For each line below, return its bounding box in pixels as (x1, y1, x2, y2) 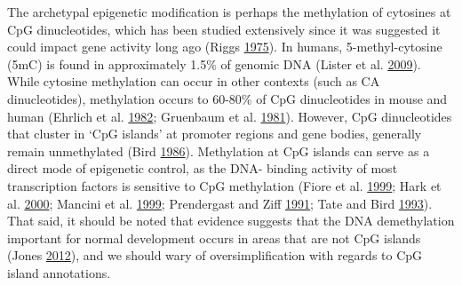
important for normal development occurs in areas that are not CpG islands (7, 228, 421, 247)
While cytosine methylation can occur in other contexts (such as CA (7, 72, 380, 91)
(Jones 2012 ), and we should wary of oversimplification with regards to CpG (7, 246, 423, 265)
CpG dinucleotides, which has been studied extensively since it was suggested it (7, 20, 441, 38)
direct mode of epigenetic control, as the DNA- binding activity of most (7, 159, 398, 178)
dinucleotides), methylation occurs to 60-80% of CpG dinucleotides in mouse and (7, 89, 448, 107)
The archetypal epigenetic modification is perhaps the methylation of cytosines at (7, 3, 451, 20)
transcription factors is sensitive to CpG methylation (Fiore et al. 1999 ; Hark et (7, 176, 442, 194)
